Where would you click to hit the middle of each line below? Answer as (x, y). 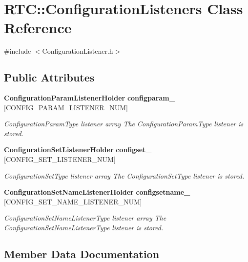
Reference (38, 28)
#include (18, 51)
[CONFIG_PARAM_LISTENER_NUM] (66, 107)
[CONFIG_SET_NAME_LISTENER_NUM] (73, 201)
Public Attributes (49, 77)
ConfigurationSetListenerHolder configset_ (78, 150)
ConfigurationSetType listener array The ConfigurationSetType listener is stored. (124, 175)
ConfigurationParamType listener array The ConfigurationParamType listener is (124, 124)
